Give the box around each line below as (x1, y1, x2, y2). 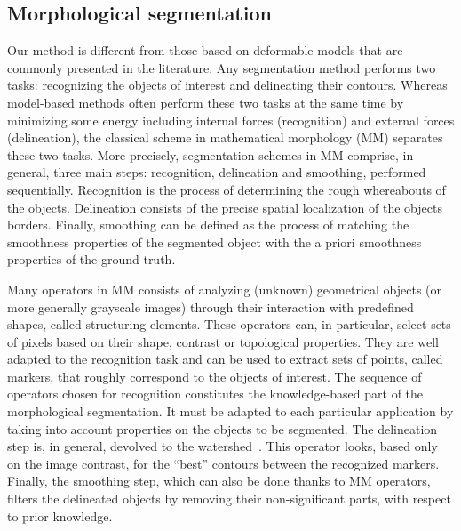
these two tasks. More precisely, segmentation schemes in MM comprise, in (7, 145, 414, 164)
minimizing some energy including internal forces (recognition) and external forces (7, 110, 455, 129)
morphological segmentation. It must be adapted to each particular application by (7, 402, 454, 421)
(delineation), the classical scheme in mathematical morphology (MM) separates (7, 128, 443, 147)
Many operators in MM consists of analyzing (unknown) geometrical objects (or (7, 279, 442, 298)
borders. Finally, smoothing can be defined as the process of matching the (7, 215, 409, 234)
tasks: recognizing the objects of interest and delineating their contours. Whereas (7, 76, 448, 94)
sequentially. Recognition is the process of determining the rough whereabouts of (7, 180, 446, 198)
